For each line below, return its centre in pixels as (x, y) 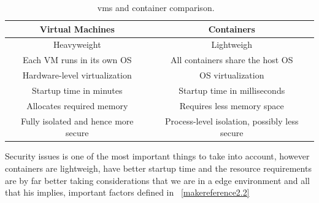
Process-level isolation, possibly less (232, 121)
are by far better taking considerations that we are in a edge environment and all (157, 180)
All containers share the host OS (232, 60)
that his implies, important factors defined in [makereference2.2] (127, 192)
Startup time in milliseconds (232, 90)
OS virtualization (232, 75)
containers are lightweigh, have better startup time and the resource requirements (158, 168)
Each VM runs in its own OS (77, 60)
